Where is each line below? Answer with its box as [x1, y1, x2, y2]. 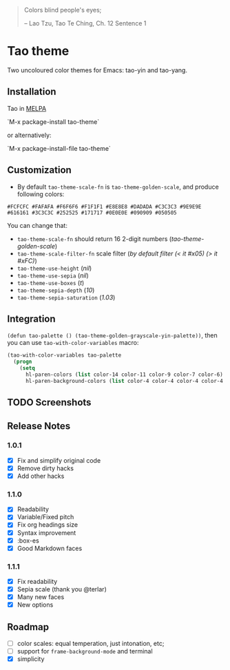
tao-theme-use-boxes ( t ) [17, 278, 85, 286]
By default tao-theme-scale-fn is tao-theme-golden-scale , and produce [17, 182, 219, 191]
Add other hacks [17, 472, 65, 480]
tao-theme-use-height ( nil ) [17, 264, 92, 272]
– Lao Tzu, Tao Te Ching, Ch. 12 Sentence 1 [23, 19, 147, 27]
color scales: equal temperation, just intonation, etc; [17, 640, 165, 648]
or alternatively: [7, 131, 52, 139]
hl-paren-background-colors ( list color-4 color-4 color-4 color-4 [25, 377, 224, 384]
